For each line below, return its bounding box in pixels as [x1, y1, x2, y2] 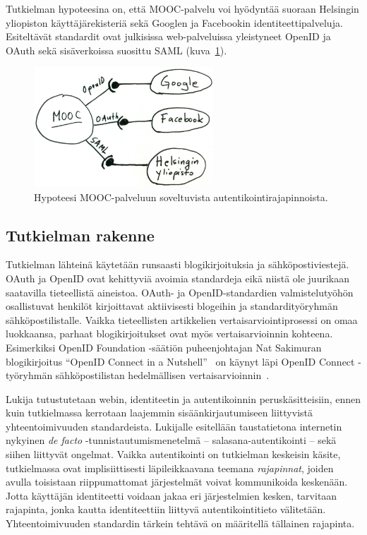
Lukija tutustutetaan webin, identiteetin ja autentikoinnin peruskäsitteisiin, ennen [6, 391, 361, 406]
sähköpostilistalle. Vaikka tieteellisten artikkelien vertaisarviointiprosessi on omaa [6, 312, 358, 327]
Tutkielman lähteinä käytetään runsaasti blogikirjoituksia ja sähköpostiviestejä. [6, 257, 349, 272]
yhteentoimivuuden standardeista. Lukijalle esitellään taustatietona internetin [6, 419, 342, 433]
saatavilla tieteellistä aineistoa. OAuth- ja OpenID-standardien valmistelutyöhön [6, 284, 354, 299]
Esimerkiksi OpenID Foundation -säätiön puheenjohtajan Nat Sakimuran [6, 339, 322, 354]
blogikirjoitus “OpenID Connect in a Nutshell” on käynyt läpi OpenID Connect [6, 354, 355, 368]
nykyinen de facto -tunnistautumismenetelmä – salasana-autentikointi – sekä [6, 433, 337, 447]
